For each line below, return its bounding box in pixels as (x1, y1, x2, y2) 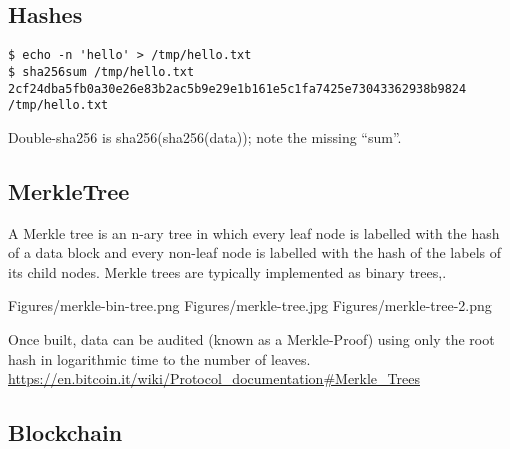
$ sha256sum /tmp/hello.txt (8, 64, 195, 79)
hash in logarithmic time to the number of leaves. (8, 348, 311, 369)
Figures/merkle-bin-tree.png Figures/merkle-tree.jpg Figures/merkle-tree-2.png (8, 295, 492, 316)
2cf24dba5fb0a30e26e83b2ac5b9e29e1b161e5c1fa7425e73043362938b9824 (8, 81, 467, 96)
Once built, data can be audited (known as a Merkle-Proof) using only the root (8, 329, 495, 349)
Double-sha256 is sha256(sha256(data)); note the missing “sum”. (8, 126, 402, 147)
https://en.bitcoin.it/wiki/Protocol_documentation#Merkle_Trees (8, 368, 420, 389)
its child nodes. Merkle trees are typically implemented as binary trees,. (8, 261, 447, 282)
